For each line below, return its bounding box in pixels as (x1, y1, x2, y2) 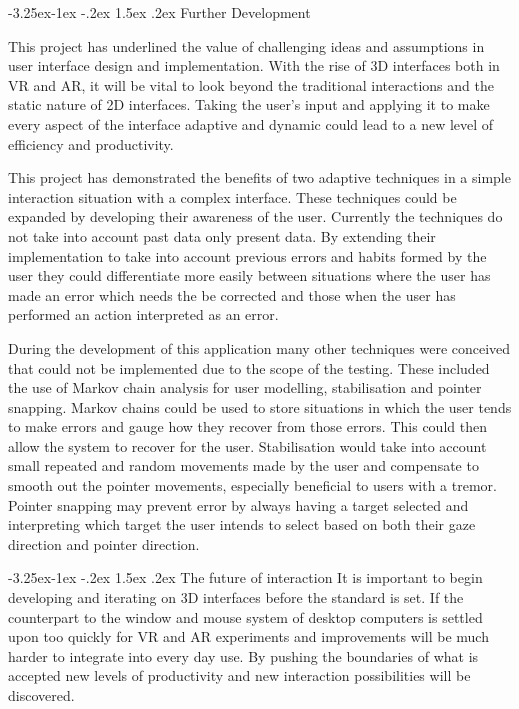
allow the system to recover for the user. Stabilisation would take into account (8, 435, 487, 456)
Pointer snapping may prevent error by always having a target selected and (8, 494, 469, 515)
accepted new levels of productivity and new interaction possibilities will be (8, 665, 471, 686)
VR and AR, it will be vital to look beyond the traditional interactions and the (8, 74, 494, 95)
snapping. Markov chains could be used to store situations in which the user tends (8, 396, 512, 417)
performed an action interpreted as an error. (8, 304, 279, 325)
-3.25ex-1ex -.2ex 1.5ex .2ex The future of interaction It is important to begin (8, 567, 483, 588)
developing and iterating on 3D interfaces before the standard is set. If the (8, 587, 464, 608)
